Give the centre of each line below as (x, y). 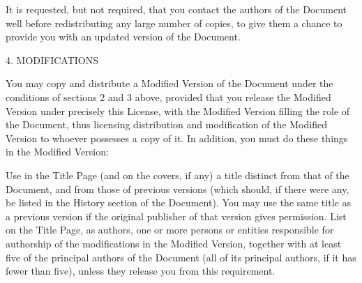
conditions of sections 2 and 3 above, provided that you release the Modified (168, 97)
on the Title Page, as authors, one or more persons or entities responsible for (170, 230)
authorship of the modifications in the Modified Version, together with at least (174, 243)
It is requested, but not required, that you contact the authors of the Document (176, 9)
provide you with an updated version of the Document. (123, 37)
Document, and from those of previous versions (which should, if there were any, (178, 189)
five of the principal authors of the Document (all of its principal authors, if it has (181, 257)
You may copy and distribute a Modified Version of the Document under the (169, 83)
